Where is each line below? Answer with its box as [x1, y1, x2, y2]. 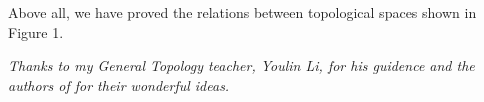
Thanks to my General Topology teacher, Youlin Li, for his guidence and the [8, 55, 475, 76]
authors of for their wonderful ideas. [8, 74, 230, 95]
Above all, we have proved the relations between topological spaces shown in [8, 2, 477, 22]
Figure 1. [8, 21, 64, 42]
